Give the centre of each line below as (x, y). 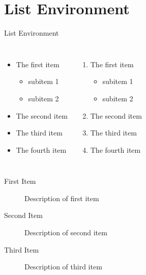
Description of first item (62, 198)
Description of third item (63, 267)
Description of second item (66, 232)
